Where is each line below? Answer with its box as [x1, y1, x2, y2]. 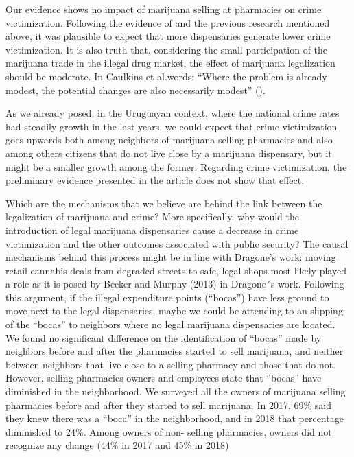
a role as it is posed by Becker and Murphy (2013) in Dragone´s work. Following [5, 277, 344, 291]
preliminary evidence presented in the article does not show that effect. [5, 173, 305, 187]
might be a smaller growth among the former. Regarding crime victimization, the [5, 159, 347, 174]
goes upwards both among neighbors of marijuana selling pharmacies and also [5, 132, 333, 147]
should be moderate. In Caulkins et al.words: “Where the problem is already [5, 69, 327, 83]
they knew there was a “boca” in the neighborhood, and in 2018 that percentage [5, 411, 344, 425]
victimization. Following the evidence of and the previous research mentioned [5, 15, 330, 30]
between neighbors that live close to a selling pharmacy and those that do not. [5, 357, 336, 371]
